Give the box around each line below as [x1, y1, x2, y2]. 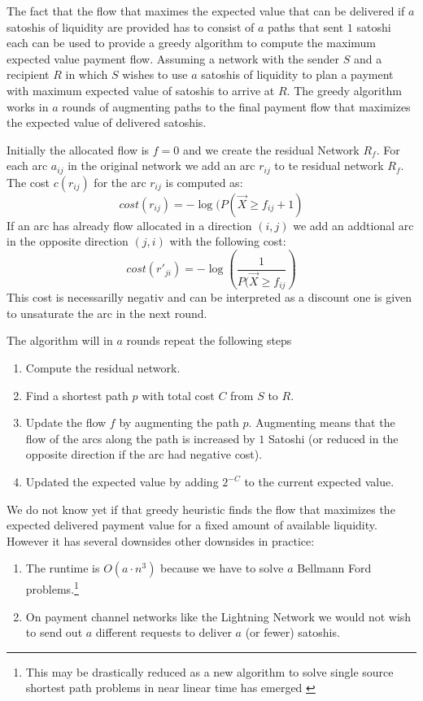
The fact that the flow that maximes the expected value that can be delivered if [7, 2, 405, 19]
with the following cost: [169, 233, 286, 250]
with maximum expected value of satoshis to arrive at [7, 81, 275, 98]
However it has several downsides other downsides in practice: [7, 532, 315, 549]
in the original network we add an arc [68, 157, 255, 174]
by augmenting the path [119, 414, 239, 431]
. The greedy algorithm [286, 81, 402, 98]
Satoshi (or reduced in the [268, 429, 399, 446]
